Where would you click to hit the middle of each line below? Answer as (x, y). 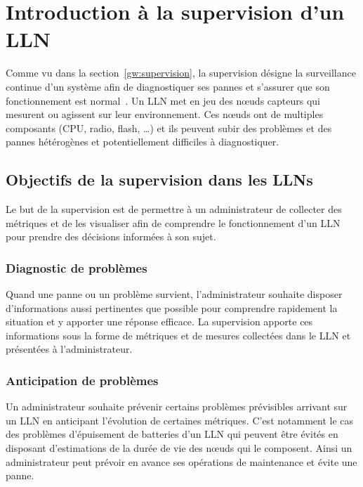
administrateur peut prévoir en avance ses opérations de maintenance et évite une (181, 461)
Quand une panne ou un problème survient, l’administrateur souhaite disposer (174, 294)
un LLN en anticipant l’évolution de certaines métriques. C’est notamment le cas (180, 420)
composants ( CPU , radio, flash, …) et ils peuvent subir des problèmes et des (169, 128)
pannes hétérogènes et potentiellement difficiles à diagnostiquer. (143, 142)
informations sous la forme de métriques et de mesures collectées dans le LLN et (178, 335)
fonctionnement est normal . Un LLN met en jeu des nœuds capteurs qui (163, 100)
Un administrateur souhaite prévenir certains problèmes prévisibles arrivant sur (177, 407)
